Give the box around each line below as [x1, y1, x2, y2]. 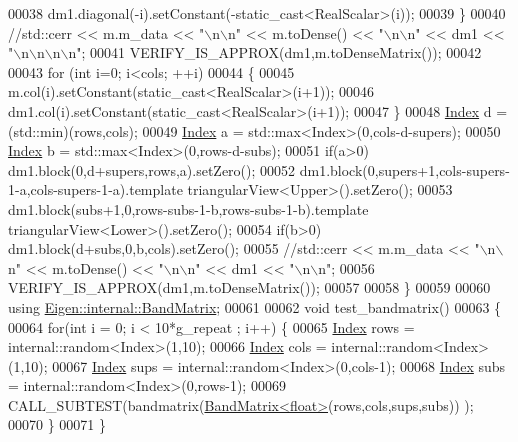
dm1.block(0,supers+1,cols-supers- [299, 159, 510, 180]
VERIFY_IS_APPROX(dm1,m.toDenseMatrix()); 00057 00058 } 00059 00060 [8, 277, 491, 298]
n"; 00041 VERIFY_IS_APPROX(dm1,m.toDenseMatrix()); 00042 [68, 42, 482, 63]
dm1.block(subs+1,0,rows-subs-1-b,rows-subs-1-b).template [8, 198, 369, 219]
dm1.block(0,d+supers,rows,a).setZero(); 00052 [8, 159, 296, 180]
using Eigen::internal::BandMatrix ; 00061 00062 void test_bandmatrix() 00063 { [8, 296, 502, 317]
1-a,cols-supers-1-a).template [8, 179, 183, 200]
